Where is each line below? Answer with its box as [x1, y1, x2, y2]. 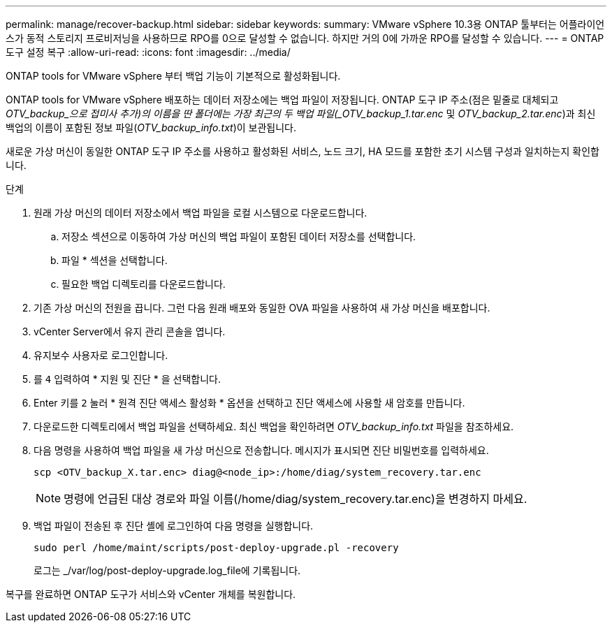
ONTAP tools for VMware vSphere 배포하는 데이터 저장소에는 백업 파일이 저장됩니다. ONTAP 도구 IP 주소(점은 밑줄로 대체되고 [6, 94, 559, 105]
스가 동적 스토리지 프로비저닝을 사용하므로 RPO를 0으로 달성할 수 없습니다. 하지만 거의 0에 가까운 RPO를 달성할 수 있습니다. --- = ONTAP [6, 32, 604, 44]
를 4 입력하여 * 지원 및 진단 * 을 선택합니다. [34, 373, 221, 385]
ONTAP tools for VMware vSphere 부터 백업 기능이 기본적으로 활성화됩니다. [6, 70, 341, 82]
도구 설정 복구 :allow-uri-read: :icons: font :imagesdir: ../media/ [6, 46, 291, 58]
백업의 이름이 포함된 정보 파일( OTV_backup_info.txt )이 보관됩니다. [6, 122, 297, 133]
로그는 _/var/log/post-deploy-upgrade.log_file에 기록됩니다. [34, 564, 301, 576]
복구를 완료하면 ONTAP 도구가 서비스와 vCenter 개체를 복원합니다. [6, 588, 296, 600]
